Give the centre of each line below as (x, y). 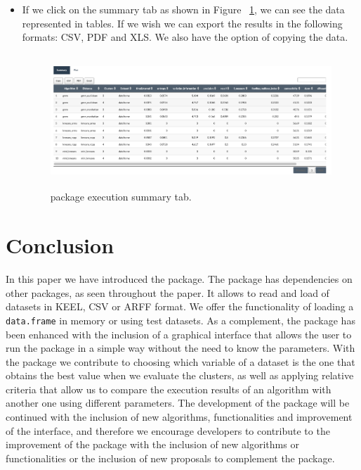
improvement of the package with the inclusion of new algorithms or (152, 444)
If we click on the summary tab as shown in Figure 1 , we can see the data (183, 9)
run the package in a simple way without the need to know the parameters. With (180, 348)
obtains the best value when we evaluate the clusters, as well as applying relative (180, 375)
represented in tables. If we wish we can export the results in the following (182, 23)
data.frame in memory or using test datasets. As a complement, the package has (180, 320)
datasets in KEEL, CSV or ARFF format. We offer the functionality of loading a (180, 306)
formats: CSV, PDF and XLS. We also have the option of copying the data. (185, 37)
